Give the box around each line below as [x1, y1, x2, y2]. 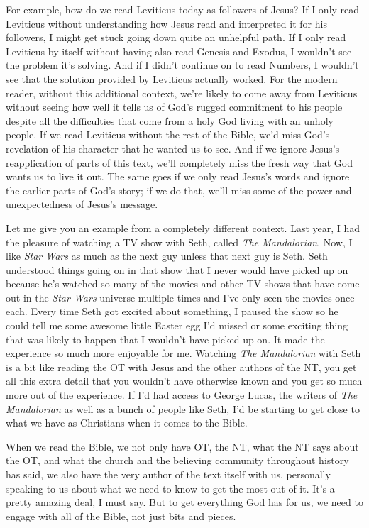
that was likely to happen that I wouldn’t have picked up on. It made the [6, 331, 325, 346]
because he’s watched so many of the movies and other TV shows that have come [6, 276, 360, 291]
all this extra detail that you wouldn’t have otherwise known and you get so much [6, 373, 363, 388]
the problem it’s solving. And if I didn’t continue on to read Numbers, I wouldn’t [6, 57, 359, 72]
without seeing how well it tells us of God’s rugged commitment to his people [6, 99, 343, 114]
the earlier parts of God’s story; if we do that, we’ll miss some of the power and [6, 182, 352, 197]
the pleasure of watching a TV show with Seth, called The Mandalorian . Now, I [6, 234, 353, 249]
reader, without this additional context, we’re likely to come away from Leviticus [6, 85, 358, 100]
